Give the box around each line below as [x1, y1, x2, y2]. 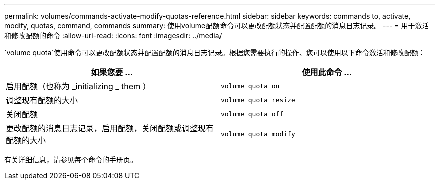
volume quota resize [221, 96, 295, 104]
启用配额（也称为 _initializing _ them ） [6, 81, 151, 91]
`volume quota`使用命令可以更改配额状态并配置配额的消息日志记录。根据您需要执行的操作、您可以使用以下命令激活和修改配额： [4, 48, 425, 57]
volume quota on [221, 82, 280, 90]
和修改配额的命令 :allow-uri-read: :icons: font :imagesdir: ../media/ [4, 31, 222, 40]
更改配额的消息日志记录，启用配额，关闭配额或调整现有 [6, 123, 214, 133]
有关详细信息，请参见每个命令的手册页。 [4, 155, 137, 164]
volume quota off [221, 110, 284, 118]
